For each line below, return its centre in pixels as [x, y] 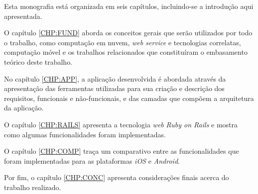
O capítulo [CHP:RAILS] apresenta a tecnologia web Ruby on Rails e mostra [121, 124]
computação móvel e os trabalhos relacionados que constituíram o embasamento [126, 52]
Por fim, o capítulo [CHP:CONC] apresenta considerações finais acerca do [117, 177]
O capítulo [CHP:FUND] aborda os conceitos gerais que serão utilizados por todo [128, 33]
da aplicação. [24, 108]
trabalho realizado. [33, 187]
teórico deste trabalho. [38, 61]
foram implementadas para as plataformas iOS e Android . [92, 160]
